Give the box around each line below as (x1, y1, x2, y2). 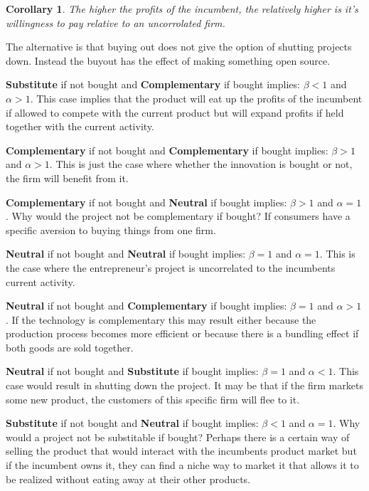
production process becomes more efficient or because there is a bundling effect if (6, 326, 359, 341)
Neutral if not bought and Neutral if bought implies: (6, 246, 246, 261)
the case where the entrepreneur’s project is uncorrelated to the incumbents (6, 260, 336, 275)
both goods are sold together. (6, 339, 134, 354)
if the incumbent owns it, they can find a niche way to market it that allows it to (6, 458, 359, 472)
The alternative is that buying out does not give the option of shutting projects (6, 39, 352, 54)
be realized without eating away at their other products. (6, 471, 251, 486)
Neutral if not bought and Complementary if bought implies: (6, 298, 287, 313)
